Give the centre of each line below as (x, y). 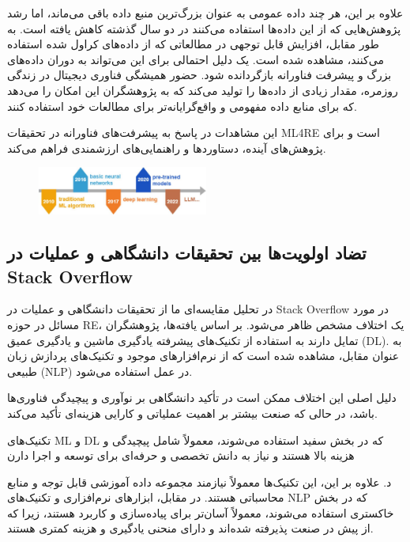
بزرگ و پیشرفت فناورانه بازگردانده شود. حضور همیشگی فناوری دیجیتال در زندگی (199, 75)
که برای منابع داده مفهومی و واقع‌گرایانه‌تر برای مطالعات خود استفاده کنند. (182, 106)
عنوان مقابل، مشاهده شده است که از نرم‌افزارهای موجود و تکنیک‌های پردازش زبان (203, 356)
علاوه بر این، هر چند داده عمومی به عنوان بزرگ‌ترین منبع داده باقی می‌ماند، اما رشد (205, 13)
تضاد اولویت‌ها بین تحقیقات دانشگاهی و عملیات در (187, 253)
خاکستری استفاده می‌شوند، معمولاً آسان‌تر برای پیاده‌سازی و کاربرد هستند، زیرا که (201, 512)
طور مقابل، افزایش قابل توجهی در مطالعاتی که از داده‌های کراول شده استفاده (193, 44)
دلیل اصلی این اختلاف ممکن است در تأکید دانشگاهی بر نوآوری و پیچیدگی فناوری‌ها (202, 398)
